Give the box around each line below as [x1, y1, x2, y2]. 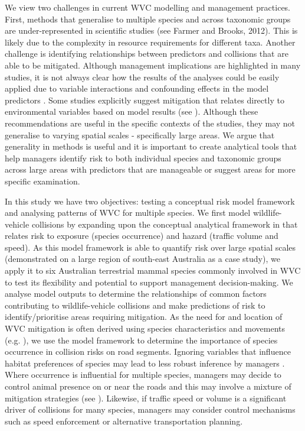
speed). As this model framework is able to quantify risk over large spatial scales [5, 241, 296, 253]
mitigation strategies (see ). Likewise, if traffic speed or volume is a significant [5, 391, 287, 404]
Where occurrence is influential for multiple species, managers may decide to [5, 368, 281, 381]
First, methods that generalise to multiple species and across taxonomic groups [5, 12, 291, 25]
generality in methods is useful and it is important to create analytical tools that [5, 140, 297, 153]
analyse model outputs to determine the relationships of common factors [5, 287, 267, 300]
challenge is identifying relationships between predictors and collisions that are [5, 47, 288, 60]
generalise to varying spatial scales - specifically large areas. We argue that [5, 128, 275, 141]
